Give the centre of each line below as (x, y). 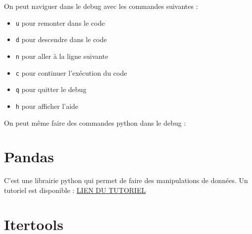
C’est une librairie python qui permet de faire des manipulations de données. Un (126, 180)
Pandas (29, 157)
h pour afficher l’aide (47, 106)
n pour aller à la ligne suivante (62, 56)
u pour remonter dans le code (60, 23)
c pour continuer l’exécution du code (71, 72)
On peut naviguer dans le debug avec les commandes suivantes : (101, 6)
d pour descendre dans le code (61, 39)
